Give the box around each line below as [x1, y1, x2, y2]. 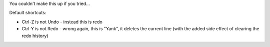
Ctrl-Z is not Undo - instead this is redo [21, 19, 102, 25]
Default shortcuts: [9, 10, 46, 16]
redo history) [21, 33, 48, 39]
